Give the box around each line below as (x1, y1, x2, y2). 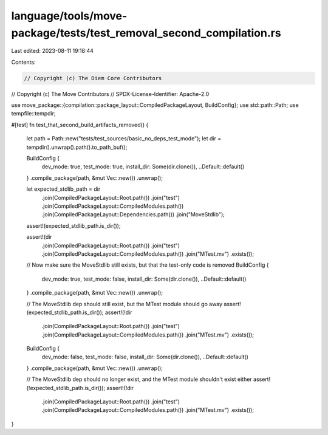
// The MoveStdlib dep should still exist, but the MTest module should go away (26, 300, 223, 307)
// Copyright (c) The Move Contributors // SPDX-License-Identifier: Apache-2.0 (11, 90, 210, 97)
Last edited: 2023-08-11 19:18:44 (11, 47, 94, 55)
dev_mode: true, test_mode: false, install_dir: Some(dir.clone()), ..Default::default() (41, 275, 247, 283)
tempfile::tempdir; (11, 110, 56, 117)
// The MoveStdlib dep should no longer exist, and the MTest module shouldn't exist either (26, 375, 252, 383)
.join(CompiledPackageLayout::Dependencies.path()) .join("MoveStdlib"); (41, 211, 225, 218)
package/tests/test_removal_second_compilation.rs (11, 26, 282, 39)
